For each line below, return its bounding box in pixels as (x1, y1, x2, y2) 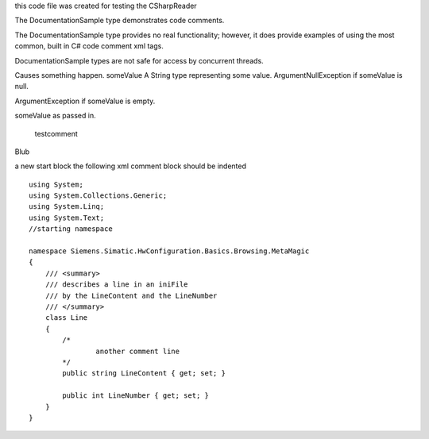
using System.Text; (29, 213, 105, 222)
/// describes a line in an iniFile (44, 280, 188, 289)
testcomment (34, 129, 79, 138)
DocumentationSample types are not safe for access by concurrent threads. (14, 56, 264, 65)
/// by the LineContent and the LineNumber (44, 291, 218, 300)
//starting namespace (29, 225, 113, 233)
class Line (44, 314, 88, 322)
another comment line (95, 346, 180, 356)
